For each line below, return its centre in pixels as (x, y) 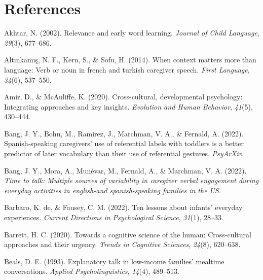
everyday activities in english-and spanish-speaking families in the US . (112, 190)
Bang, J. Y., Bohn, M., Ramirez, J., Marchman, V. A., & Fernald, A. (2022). (124, 133)
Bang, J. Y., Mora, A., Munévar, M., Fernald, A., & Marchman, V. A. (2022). (125, 170)
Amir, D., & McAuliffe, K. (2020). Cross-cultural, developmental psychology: (123, 97)
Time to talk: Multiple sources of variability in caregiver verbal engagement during (131, 180)
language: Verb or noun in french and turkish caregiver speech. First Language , (127, 69)
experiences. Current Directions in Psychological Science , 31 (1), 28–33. (114, 217)
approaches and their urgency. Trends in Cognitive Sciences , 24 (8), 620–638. (122, 244)
